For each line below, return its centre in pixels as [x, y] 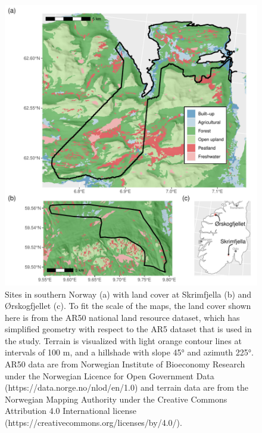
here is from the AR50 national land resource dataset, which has [122, 317]
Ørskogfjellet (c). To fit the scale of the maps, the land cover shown [128, 306]
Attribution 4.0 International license [71, 411]
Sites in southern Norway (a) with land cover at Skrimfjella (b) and [128, 294]
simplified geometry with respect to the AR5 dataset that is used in [128, 329]
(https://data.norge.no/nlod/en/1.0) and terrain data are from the [127, 387]
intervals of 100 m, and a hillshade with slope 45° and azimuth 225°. [129, 352]
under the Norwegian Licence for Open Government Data [110, 375]
